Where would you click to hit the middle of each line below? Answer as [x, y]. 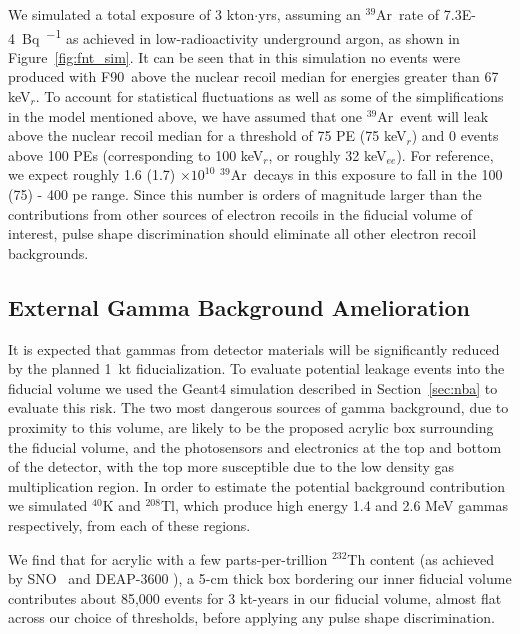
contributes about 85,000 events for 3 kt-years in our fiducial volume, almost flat [255, 597]
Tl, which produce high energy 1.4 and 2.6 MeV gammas [334, 505]
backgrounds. [48, 252]
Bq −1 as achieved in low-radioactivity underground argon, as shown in [240, 36]
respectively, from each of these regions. [129, 524]
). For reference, [445, 154]
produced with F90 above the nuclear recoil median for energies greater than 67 [253, 76]
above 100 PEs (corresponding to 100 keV [136, 154]
